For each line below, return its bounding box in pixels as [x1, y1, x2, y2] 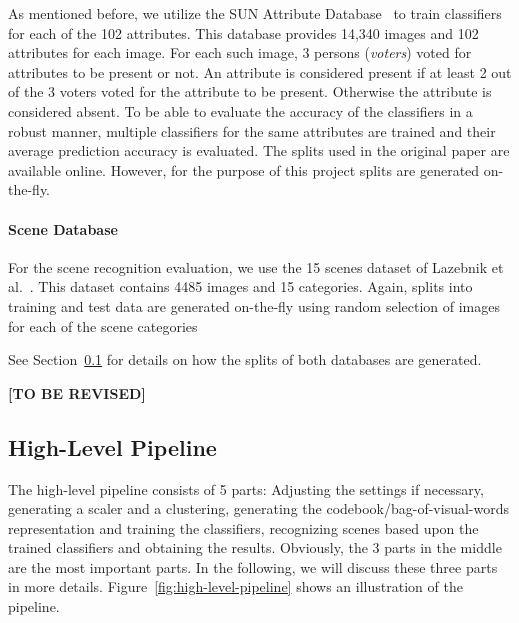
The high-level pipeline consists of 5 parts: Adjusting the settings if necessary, [8, 478, 484, 499]
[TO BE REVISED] [8, 382, 146, 403]
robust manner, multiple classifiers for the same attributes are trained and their [8, 120, 496, 141]
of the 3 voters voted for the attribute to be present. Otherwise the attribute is [8, 81, 492, 102]
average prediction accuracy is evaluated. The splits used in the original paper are [8, 140, 510, 161]
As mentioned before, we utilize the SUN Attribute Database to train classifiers [8, 3, 502, 23]
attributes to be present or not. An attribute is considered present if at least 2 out [8, 61, 512, 82]
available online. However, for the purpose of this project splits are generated [8, 159, 480, 180]
